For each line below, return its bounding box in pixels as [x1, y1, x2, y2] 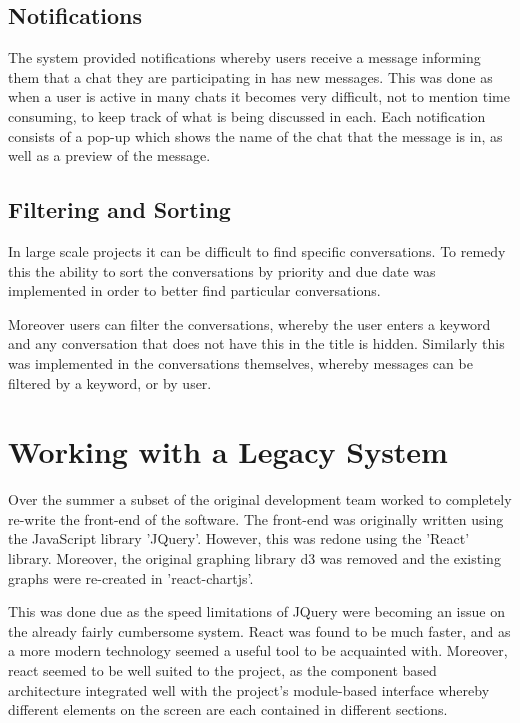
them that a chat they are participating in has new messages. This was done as [8, 66, 493, 87]
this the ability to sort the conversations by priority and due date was [8, 260, 436, 281]
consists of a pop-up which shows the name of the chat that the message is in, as [8, 125, 503, 146]
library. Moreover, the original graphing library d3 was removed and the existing [8, 548, 501, 569]
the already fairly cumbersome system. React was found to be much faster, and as [8, 620, 511, 641]
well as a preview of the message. [8, 145, 211, 166]
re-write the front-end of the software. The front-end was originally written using [8, 508, 504, 529]
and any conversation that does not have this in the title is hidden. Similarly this [8, 333, 505, 354]
